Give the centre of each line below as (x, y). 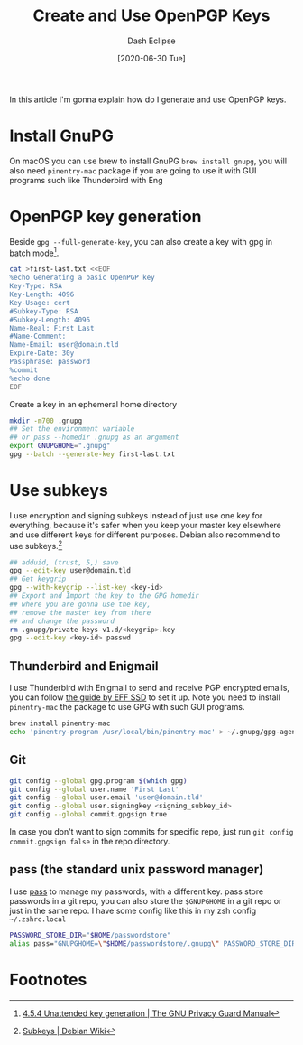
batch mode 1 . (34, 252)
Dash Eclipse (151, 41)
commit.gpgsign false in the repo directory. (90, 842)
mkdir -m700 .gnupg (46, 421)
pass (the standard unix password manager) (137, 869)
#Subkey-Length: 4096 (50, 320)
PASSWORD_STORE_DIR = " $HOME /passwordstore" (90, 935)
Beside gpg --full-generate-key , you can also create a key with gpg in (141, 241)
